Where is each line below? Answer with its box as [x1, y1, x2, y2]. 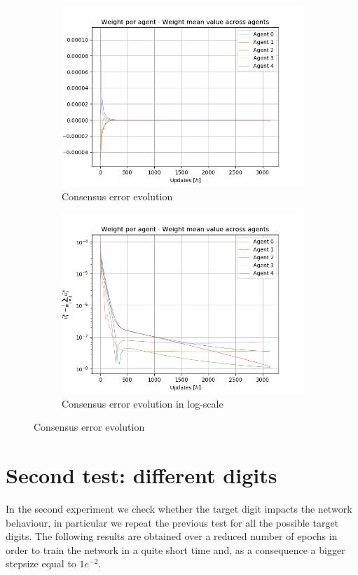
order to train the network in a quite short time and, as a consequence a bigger [6, 542, 345, 557]
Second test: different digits [6, 461, 277, 490]
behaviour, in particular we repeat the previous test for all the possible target [6, 515, 339, 529]
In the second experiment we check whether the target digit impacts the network [6, 501, 352, 516]
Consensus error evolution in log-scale [62, 396, 223, 410]
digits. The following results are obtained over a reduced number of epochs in [6, 529, 338, 543]
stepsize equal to [6, 556, 76, 571]
